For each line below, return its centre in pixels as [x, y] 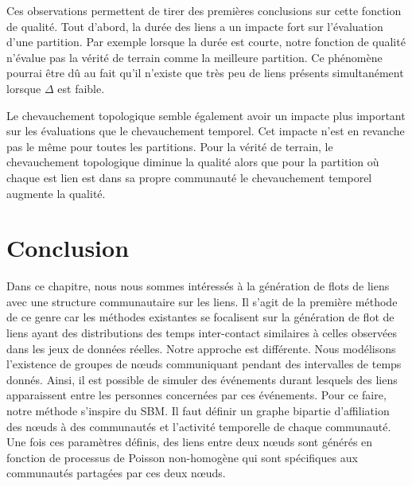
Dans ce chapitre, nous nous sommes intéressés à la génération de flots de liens [198, 286]
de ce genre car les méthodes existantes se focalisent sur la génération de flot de [200, 317]
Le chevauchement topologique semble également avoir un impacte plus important [206, 115]
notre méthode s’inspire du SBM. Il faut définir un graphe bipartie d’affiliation [198, 410]
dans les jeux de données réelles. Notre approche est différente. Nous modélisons [201, 348]
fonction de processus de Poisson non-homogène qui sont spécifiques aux [182, 457]
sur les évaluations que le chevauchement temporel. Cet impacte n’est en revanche [206, 131]
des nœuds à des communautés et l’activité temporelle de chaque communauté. [199, 426]
